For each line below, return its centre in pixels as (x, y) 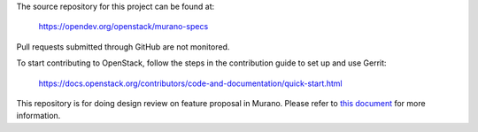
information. (39, 116)
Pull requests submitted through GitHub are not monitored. (123, 47)
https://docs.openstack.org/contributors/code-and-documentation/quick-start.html (190, 83)
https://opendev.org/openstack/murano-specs (123, 27)
